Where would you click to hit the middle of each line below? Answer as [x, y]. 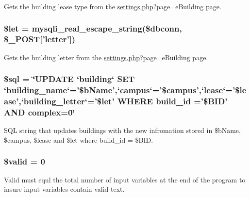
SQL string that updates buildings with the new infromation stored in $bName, [122, 130]
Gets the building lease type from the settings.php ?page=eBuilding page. [113, 6]
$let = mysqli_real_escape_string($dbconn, [93, 28]
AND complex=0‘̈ [40, 112]
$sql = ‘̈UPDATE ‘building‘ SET [69, 79]
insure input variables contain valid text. [64, 189]
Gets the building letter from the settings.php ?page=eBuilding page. [106, 57]
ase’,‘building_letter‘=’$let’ [59, 101]
